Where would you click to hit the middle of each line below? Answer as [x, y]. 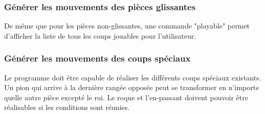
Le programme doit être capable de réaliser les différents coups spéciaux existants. [133, 77]
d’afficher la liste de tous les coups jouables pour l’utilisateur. [100, 35]
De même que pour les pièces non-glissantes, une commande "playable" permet [127, 26]
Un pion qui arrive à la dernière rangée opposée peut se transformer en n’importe [132, 87]
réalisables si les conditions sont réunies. [67, 107]
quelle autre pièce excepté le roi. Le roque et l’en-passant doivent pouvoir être [126, 97]
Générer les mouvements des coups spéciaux [97, 58]
